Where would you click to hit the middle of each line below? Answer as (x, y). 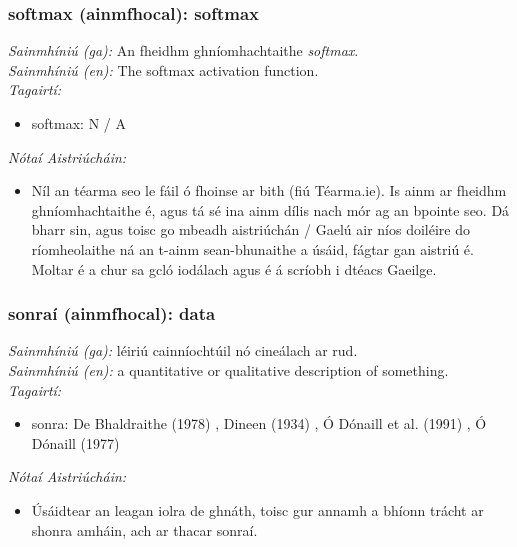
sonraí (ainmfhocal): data (112, 313)
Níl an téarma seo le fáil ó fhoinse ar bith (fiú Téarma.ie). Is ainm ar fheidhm (269, 190)
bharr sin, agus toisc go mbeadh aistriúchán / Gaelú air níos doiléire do (250, 229)
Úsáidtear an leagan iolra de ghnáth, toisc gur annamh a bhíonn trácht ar (257, 509)
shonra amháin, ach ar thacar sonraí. (144, 529)
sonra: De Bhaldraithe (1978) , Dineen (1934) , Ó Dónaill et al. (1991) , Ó (259, 423)
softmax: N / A (78, 123)
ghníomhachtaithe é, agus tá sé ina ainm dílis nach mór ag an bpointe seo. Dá (270, 209)
